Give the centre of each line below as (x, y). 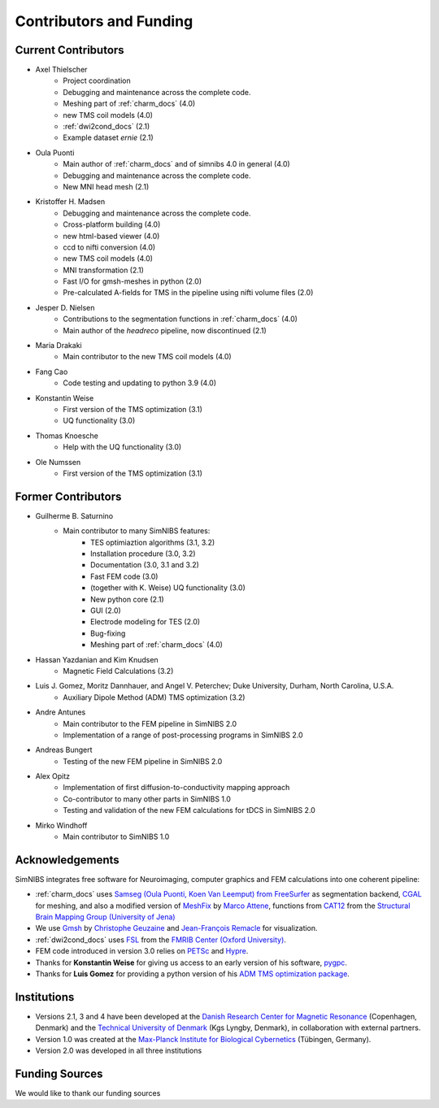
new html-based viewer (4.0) (111, 236)
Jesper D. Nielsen (65, 307)
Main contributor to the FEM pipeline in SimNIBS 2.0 (150, 723)
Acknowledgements (67, 860)
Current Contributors (70, 50)
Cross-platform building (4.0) (112, 224)
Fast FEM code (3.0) (124, 576)
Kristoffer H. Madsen (70, 202)
